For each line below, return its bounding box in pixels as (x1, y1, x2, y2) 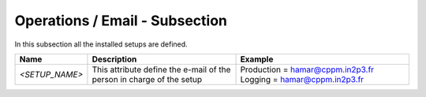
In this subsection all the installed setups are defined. (14, 39, 189, 49)
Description (92, 54, 137, 65)
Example (240, 54, 274, 65)
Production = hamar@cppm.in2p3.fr (240, 64, 375, 75)
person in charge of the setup (92, 73, 203, 84)
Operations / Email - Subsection (14, 12, 228, 29)
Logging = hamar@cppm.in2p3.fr (240, 73, 364, 84)
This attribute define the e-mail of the (92, 64, 231, 75)
